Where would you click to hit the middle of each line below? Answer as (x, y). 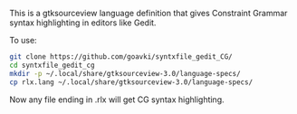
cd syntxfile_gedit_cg (52, 65)
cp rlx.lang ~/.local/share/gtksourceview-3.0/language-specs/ (131, 82)
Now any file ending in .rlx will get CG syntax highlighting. (117, 100)
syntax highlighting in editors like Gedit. (83, 23)
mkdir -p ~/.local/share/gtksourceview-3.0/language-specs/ (125, 73)
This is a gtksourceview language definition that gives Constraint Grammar (148, 13)
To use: (24, 40)
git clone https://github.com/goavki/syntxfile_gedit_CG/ (121, 57)
